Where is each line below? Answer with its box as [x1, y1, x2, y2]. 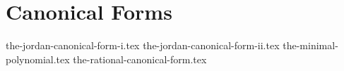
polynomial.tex [6, 51, 70, 66]
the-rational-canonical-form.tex [73, 51, 207, 66]
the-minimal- [283, 38, 338, 53]
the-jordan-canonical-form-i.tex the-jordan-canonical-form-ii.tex [6, 38, 280, 53]
